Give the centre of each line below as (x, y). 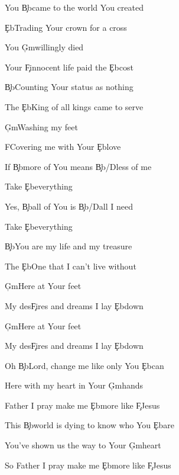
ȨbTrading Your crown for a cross (66, 27)
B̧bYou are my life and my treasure (69, 246)
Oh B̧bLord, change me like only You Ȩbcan (84, 365)
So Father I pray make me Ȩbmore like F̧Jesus (88, 465)
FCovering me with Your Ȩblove (63, 147)
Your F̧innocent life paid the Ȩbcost (69, 67)
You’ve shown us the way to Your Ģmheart (83, 445)
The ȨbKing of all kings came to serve (74, 106)
